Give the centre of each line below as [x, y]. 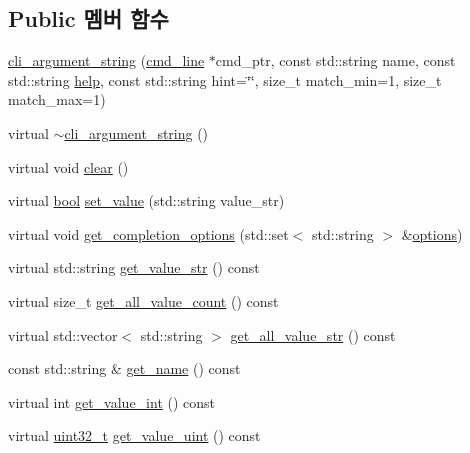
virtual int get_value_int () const [112, 401]
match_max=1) [57, 99]
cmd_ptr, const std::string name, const [335, 60]
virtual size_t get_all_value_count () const [143, 300]
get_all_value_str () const [313, 334]
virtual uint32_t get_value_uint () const [134, 435]
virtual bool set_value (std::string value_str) [146, 200]
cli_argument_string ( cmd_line [106, 60]
